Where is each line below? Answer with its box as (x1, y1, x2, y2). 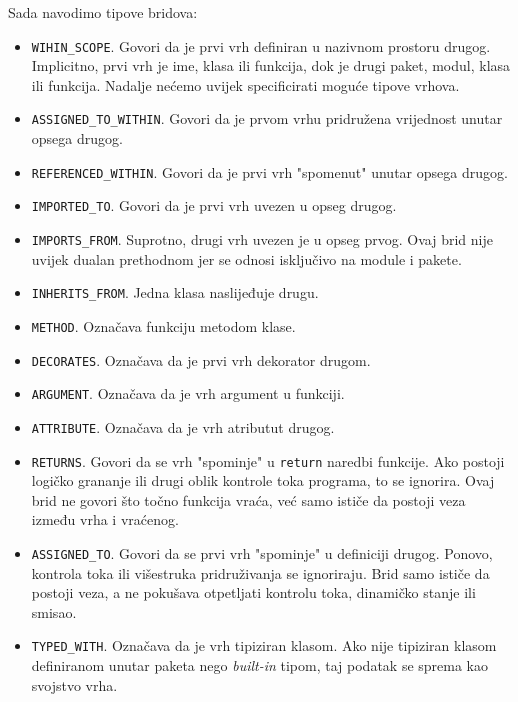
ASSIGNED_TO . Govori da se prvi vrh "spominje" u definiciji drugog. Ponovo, (31, 542, 493, 563)
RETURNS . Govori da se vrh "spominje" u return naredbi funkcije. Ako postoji (31, 450, 505, 471)
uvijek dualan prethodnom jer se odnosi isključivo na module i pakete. (31, 248, 462, 269)
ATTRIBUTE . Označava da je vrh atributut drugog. (31, 416, 335, 437)
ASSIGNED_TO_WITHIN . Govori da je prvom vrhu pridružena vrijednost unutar (31, 108, 503, 129)
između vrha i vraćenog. (31, 509, 179, 530)
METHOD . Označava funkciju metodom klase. (31, 315, 296, 336)
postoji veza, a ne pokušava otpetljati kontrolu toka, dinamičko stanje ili (31, 582, 476, 603)
